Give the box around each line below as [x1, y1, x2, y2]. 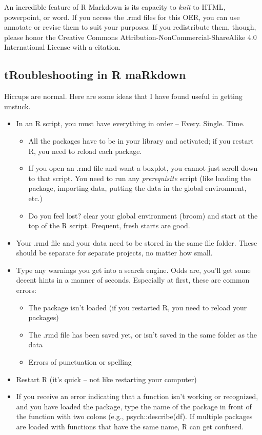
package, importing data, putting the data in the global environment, [28, 183, 247, 193]
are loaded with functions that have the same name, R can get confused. [16, 421, 244, 432]
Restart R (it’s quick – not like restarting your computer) [16, 373, 197, 384]
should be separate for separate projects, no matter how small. [16, 247, 213, 258]
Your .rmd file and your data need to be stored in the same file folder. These [16, 237, 257, 248]
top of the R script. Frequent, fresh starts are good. [28, 220, 190, 231]
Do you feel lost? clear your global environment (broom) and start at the [28, 210, 258, 221]
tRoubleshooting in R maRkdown [4, 67, 186, 83]
